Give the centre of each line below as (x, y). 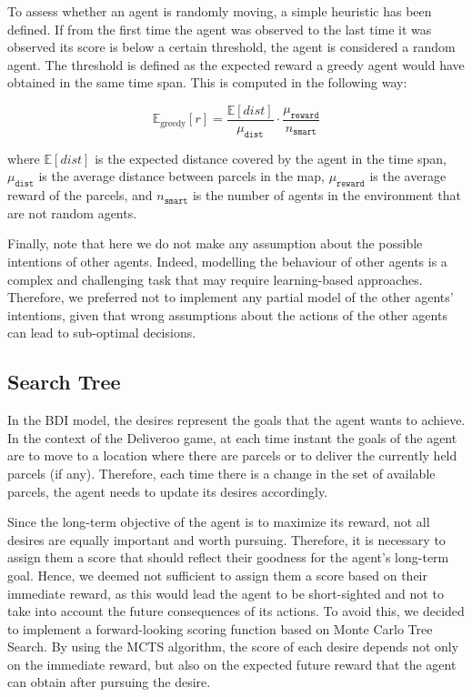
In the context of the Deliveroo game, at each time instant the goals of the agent (232, 437)
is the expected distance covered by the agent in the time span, (271, 158)
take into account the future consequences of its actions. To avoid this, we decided (236, 611)
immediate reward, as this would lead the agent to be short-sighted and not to (226, 593)
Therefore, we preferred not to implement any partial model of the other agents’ (231, 297)
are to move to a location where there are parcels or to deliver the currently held (232, 455)
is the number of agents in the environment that (326, 195)
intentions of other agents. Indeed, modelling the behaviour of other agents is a (227, 261)
